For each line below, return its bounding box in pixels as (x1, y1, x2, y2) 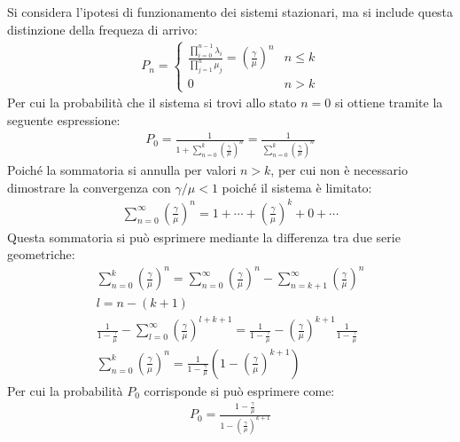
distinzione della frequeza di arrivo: (7, 20, 198, 38)
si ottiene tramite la (334, 93, 443, 112)
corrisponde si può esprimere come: (144, 381, 335, 399)
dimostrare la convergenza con (7, 178, 171, 196)
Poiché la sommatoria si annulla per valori (7, 161, 237, 179)
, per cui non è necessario (270, 161, 408, 179)
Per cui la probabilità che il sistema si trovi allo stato (7, 93, 297, 112)
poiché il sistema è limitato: (222, 178, 372, 196)
